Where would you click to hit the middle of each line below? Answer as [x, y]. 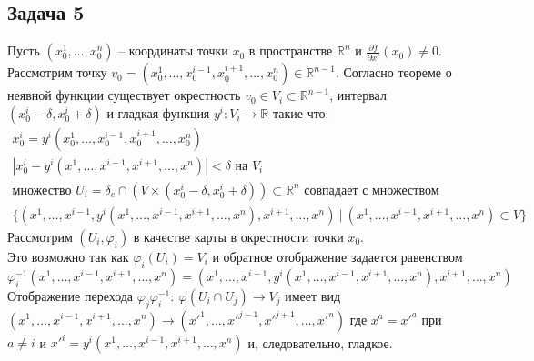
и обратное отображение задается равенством [338, 256]
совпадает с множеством [372, 191]
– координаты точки [173, 50]
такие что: [301, 112]
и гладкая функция [158, 112]
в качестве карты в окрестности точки [238, 236]
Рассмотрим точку [57, 72]
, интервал [358, 95]
